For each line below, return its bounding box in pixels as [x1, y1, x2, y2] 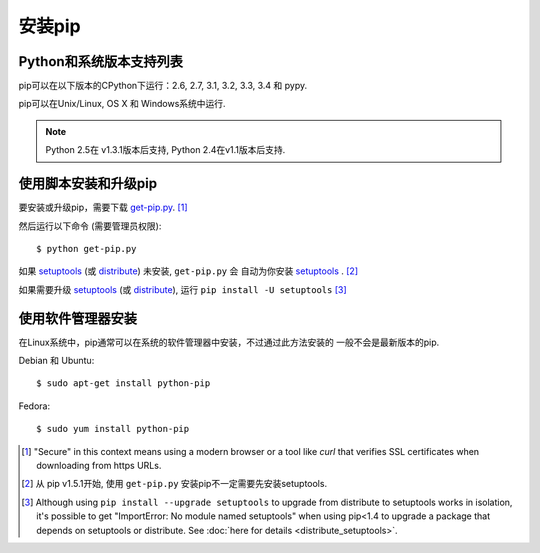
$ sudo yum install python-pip [36, 423, 190, 435]
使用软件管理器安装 [18, 310, 137, 327]
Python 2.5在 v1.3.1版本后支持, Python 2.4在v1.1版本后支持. [45, 144, 286, 156]
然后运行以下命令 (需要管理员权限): [18, 220, 162, 232]
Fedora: [18, 400, 51, 412]
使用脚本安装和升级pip [18, 175, 158, 192]
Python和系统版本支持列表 [18, 53, 184, 70]
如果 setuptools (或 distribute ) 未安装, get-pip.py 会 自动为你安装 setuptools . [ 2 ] [18, 265, 359, 277]
